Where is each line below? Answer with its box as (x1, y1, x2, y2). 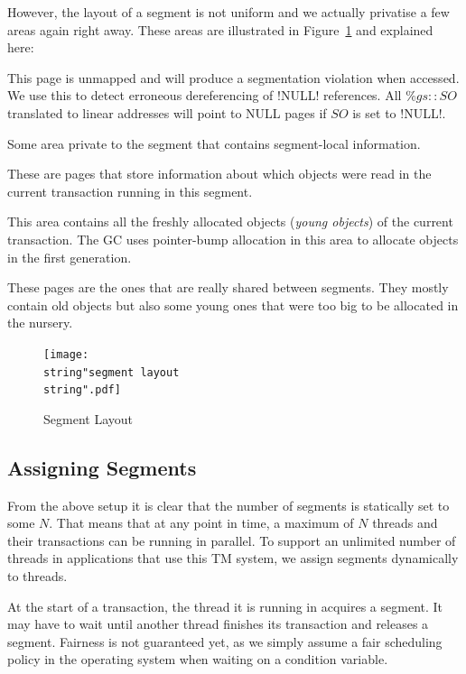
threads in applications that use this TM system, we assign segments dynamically (7, 549, 459, 568)
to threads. (7, 567, 68, 586)
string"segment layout (43, 365, 180, 379)
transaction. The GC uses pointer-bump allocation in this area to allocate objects (7, 229, 459, 248)
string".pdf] (43, 383, 121, 397)
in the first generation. (7, 247, 132, 266)
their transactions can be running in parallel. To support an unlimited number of (7, 531, 456, 549)
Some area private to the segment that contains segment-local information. (7, 134, 421, 152)
